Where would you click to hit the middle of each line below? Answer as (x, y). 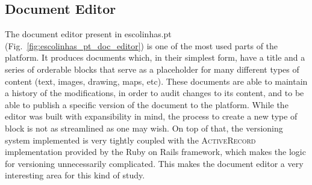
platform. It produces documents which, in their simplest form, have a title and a (155, 57)
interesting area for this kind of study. (75, 175)
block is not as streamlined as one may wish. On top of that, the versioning (144, 128)
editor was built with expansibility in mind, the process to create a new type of (151, 116)
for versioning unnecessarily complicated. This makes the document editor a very (154, 163)
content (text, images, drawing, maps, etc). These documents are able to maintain (156, 81)
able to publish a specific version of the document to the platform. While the (147, 104)
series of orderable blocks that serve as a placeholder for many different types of (152, 69)
